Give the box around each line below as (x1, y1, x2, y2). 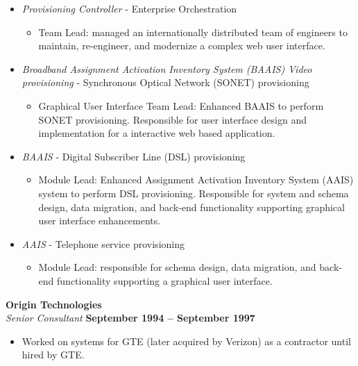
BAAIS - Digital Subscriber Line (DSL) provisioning (22, 149, 246, 163)
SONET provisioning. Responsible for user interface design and (38, 112, 307, 126)
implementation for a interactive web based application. (38, 126, 275, 140)
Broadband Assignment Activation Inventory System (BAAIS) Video (22, 61, 312, 76)
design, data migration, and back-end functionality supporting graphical (38, 199, 345, 214)
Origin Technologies (6, 297, 102, 311)
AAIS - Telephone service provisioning (22, 236, 185, 251)
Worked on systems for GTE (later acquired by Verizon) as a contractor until (22, 333, 351, 348)
